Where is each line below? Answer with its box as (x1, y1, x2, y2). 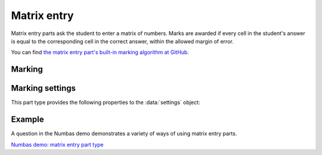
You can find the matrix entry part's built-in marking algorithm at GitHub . (11, 49, 189, 56)
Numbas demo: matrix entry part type (11, 141, 104, 148)
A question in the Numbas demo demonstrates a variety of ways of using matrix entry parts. (11, 130, 237, 137)
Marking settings (11, 83, 76, 93)
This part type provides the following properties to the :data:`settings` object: (11, 99, 200, 106)
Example (11, 115, 44, 125)
